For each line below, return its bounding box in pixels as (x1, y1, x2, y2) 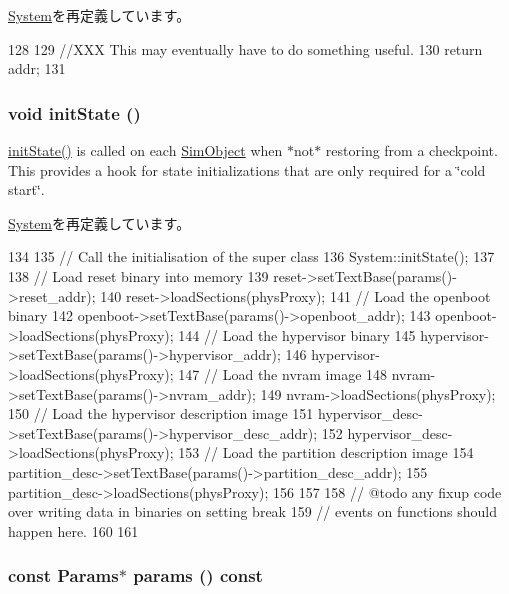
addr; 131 (8, 58, 66, 79)
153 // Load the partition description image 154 (178, 442, 474, 463)
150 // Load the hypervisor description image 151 (8, 403, 314, 424)
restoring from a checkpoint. (325, 140, 498, 160)
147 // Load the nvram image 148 (178, 363, 388, 384)
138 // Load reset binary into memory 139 (8, 265, 269, 286)
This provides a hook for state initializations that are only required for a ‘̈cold (8, 159, 486, 180)
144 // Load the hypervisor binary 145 (178, 324, 416, 345)
